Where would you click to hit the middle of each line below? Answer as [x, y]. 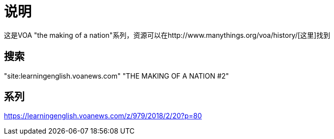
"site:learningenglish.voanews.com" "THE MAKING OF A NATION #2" [117, 76]
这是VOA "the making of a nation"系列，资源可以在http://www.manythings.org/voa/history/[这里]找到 [167, 35]
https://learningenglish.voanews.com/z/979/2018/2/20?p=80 [103, 116]
